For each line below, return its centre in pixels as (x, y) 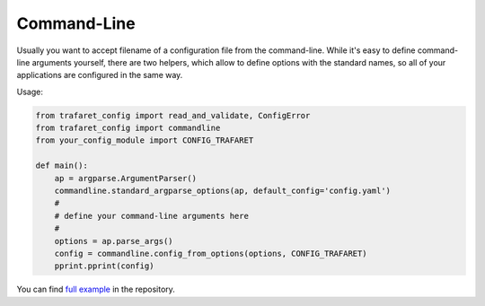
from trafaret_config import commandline (128, 128)
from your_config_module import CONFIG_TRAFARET (145, 140)
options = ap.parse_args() (114, 241)
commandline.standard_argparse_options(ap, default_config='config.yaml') (222, 191)
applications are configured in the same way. (100, 75)
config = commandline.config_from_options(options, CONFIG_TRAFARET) (211, 254)
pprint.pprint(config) (104, 266)
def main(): (62, 166)
